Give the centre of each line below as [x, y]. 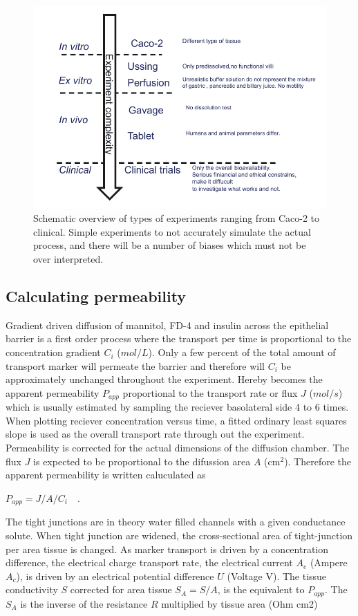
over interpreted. [68, 259]
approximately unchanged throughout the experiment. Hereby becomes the [164, 379]
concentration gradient [53, 352]
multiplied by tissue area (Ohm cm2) [239, 603]
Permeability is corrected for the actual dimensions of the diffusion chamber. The [178, 448]
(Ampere [329, 562]
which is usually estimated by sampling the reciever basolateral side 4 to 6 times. [177, 407]
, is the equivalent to [261, 589]
